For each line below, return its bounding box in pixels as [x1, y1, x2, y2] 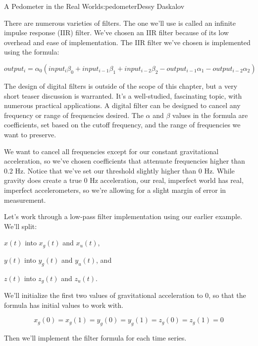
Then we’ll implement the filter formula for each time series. [4, 332, 187, 343]
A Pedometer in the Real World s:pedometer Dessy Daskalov [4, 1, 185, 11]
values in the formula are [172, 110, 248, 120]
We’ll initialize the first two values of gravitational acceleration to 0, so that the [4, 289, 246, 300]
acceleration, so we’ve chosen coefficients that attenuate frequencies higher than [4, 156, 245, 166]
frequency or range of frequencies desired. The [4, 110, 144, 120]
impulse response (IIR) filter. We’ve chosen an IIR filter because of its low [4, 27, 229, 38]
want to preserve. [4, 129, 56, 139]
